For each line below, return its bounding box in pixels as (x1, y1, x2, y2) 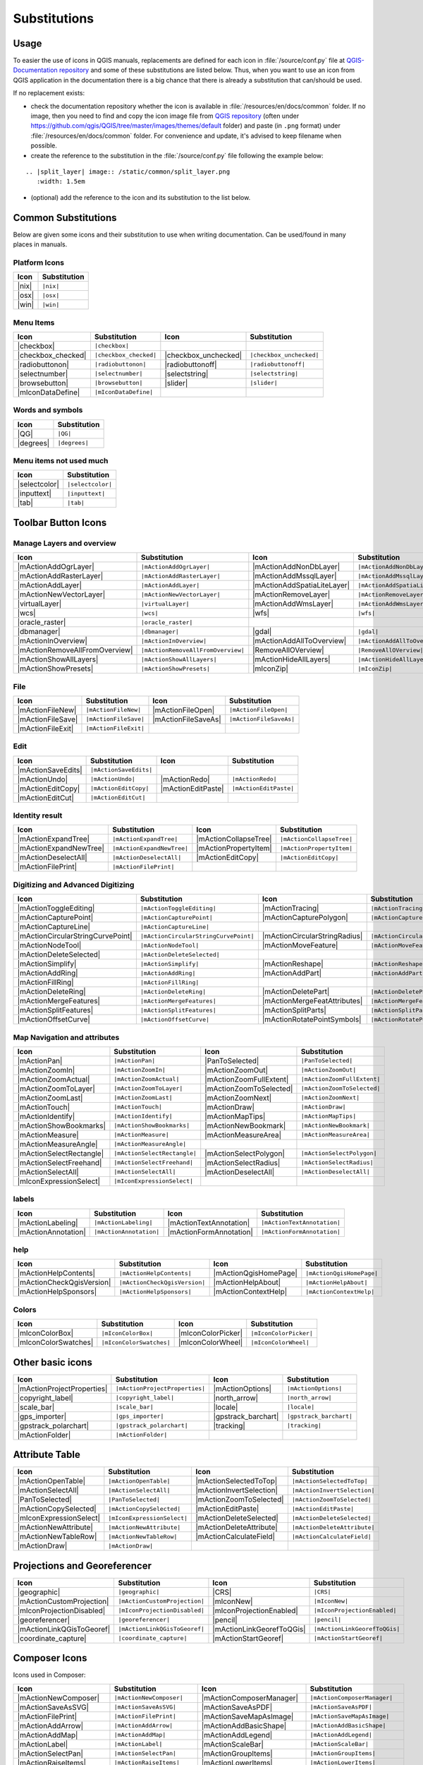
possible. (30, 141, 58, 150)
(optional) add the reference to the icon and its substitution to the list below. (30, 193, 251, 201)
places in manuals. (13, 240, 68, 249)
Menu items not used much (13, 456, 109, 466)
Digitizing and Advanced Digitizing (13, 880, 135, 890)
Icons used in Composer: (13, 1670, 86, 1680)
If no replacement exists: (13, 89, 85, 97)
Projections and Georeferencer (13, 1560, 152, 1572)
